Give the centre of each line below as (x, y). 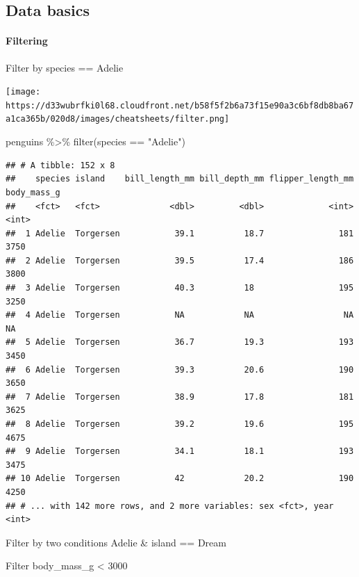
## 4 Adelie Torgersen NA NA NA (180, 315)
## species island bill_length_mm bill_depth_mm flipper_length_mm (180, 179)
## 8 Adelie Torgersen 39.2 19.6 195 (180, 424)
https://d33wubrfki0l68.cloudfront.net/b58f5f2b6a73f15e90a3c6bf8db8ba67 (180, 105)
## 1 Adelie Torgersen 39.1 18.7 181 (180, 233)
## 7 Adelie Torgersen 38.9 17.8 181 (180, 397)
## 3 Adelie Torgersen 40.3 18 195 (180, 288)
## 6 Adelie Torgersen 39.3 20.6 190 (180, 369)
